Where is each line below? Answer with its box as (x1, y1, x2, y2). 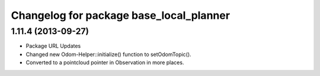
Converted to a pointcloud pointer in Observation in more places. (25, 59, 184, 66)
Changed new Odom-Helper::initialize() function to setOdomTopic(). (25, 51, 192, 58)
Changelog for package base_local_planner (11, 9, 231, 22)
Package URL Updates (25, 42, 81, 49)
